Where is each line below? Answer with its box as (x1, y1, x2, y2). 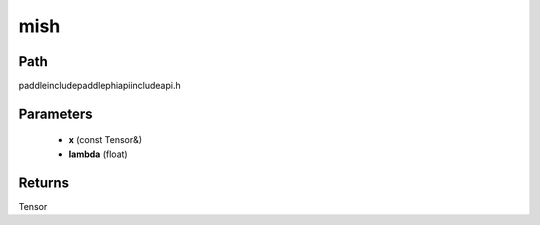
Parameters (18, 105, 93, 122)
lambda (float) (68, 148, 129, 160)
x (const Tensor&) (68, 134, 143, 146)
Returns (18, 174, 70, 191)
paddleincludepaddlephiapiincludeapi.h (18, 80, 181, 92)
